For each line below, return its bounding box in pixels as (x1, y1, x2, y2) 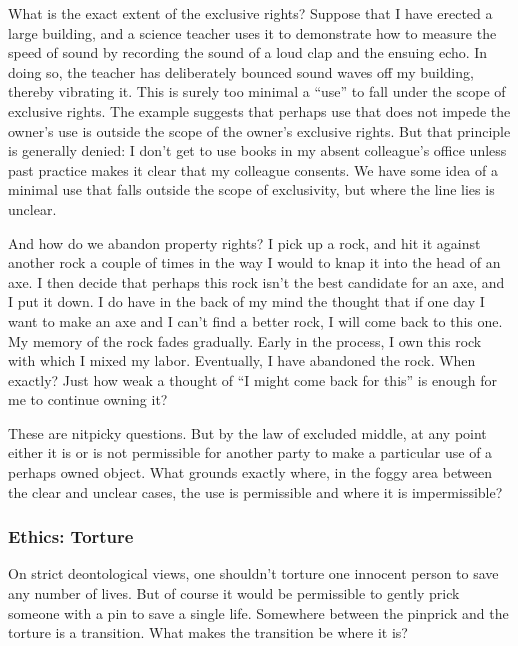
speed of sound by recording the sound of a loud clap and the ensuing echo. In (8, 42, 488, 63)
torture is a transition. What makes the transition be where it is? (8, 622, 408, 643)
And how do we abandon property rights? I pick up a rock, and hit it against (8, 232, 481, 253)
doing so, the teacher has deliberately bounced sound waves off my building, (8, 61, 474, 82)
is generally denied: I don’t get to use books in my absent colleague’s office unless (8, 140, 507, 161)
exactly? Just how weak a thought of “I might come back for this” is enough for (8, 369, 497, 390)
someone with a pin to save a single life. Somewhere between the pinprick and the (8, 602, 509, 623)
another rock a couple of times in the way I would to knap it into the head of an (8, 252, 501, 273)
